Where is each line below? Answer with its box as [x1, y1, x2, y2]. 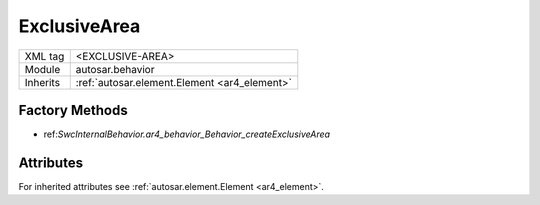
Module [24, 62, 61, 76]
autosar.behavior [75, 62, 155, 76]
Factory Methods [18, 101, 129, 119]
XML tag [24, 49, 65, 63]
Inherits [24, 75, 60, 89]
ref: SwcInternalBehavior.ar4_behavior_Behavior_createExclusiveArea [43, 128, 330, 140]
